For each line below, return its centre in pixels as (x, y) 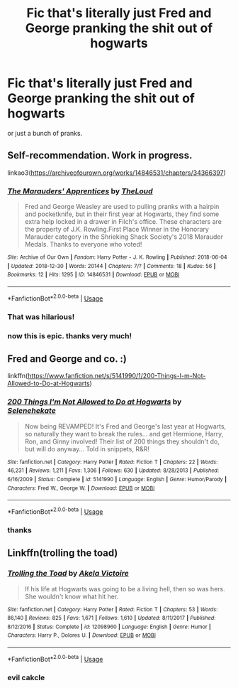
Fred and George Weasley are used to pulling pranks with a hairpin (122, 207)
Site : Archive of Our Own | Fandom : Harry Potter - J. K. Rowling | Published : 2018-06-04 (118, 257)
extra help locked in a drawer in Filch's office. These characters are (123, 222)
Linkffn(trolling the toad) (63, 553)
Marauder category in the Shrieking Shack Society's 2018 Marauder (124, 237)
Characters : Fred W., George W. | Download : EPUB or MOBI (81, 488)
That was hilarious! (41, 316)
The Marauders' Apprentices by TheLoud (80, 191)
